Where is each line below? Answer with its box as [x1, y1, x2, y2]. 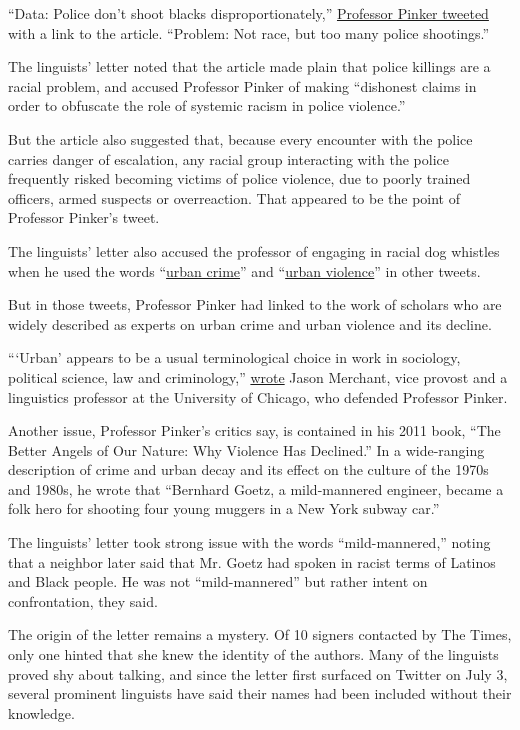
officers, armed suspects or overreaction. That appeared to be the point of [8, 187, 461, 208]
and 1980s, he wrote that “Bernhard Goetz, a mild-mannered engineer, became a [8, 478, 504, 499]
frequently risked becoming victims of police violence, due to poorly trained [8, 168, 471, 189]
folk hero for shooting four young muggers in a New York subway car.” [8, 498, 440, 519]
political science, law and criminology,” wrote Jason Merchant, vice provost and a [8, 366, 508, 387]
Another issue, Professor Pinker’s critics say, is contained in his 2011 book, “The [8, 420, 501, 441]
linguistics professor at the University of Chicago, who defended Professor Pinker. [8, 386, 508, 407]
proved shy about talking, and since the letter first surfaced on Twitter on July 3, [8, 663, 508, 684]
